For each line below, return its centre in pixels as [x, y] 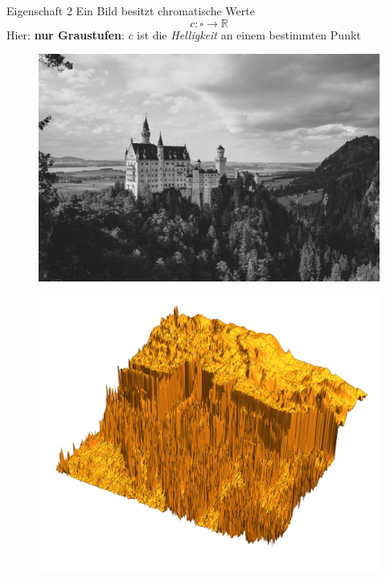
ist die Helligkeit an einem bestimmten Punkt [249, 34]
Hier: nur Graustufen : [66, 34]
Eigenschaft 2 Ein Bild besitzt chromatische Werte [131, 10]
